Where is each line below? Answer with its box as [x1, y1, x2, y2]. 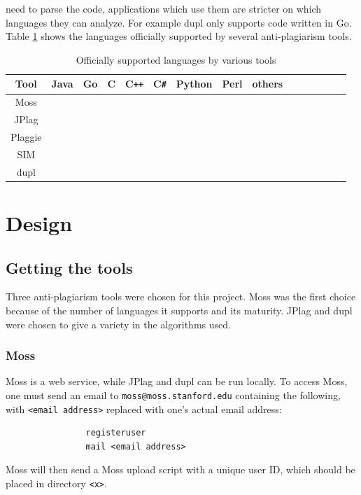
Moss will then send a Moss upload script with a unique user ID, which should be [6, 462, 355, 477]
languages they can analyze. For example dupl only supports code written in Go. [6, 15, 352, 29]
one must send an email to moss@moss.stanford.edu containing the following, [6, 387, 341, 402]
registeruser [85, 428, 146, 438]
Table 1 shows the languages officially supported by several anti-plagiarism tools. [6, 29, 352, 43]
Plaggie [10, 129, 42, 144]
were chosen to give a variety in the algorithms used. [6, 316, 231, 331]
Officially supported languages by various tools [76, 52, 276, 67]
